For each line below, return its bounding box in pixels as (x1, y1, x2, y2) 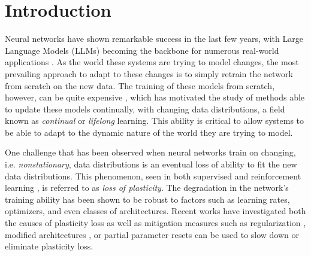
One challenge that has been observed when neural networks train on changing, (5, 146, 296, 159)
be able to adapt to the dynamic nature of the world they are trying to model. (5, 126, 293, 138)
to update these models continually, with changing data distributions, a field (5, 102, 285, 115)
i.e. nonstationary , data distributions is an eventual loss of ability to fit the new (5, 158, 297, 170)
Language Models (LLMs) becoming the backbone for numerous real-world (5, 44, 279, 56)
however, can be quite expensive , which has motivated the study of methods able (5, 91, 305, 103)
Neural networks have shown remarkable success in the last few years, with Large (5, 32, 303, 45)
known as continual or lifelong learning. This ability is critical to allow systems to (5, 114, 304, 127)
